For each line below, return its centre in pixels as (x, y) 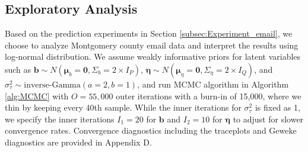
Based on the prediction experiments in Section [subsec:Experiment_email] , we (149, 33)
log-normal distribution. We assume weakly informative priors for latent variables (153, 56)
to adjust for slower (268, 119)
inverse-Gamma (52, 85)
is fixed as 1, (277, 107)
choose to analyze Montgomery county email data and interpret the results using (152, 45)
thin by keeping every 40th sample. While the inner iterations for (123, 107)
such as (18, 69)
